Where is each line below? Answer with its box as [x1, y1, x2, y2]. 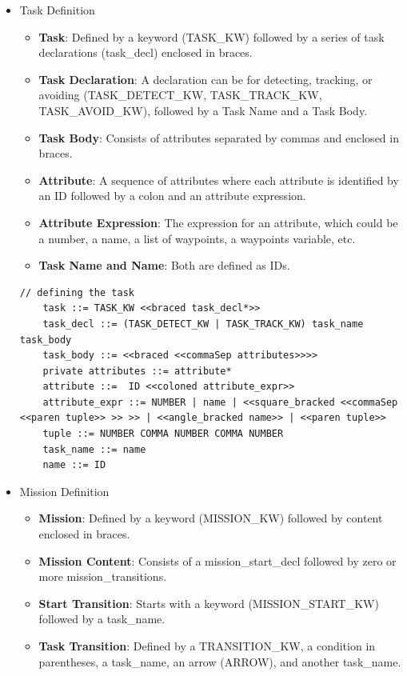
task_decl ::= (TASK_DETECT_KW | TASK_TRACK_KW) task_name [42, 318, 364, 330]
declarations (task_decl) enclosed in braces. [38, 44, 253, 61]
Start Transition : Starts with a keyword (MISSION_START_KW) [38, 594, 379, 611]
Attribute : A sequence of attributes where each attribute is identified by [38, 171, 399, 188]
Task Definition [19, 2, 95, 18]
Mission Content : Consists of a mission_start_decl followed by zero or [38, 552, 397, 569]
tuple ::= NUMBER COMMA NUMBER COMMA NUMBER [42, 428, 284, 440]
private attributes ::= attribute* [42, 365, 232, 377]
